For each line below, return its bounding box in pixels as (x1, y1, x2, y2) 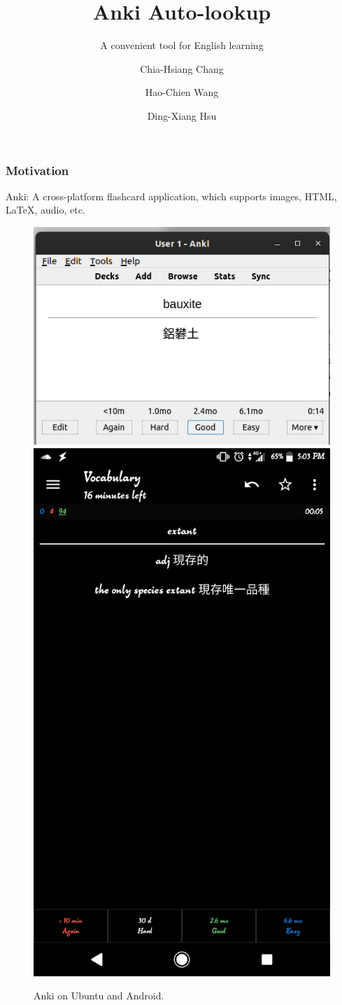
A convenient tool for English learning (100, 38, 264, 53)
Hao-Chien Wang (145, 85, 219, 99)
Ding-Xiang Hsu (147, 108, 217, 123)
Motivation (6, 161, 69, 179)
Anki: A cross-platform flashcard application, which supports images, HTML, (6, 188, 337, 203)
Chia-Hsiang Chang (140, 61, 224, 76)
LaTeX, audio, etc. (6, 202, 85, 217)
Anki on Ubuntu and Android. (34, 988, 164, 1003)
